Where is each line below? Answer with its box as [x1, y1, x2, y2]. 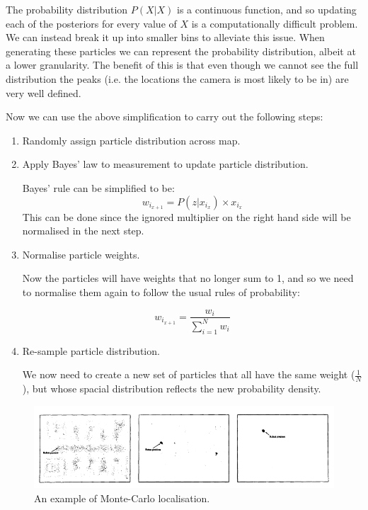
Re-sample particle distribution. [22, 343, 160, 358]
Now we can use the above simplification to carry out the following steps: [6, 109, 323, 124]
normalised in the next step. [22, 223, 144, 238]
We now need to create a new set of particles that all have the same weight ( [22, 367, 355, 382]
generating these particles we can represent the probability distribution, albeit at [6, 43, 356, 58]
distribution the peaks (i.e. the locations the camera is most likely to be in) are [6, 71, 349, 86]
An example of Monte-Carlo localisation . [34, 491, 210, 505]
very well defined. [6, 85, 81, 100]
